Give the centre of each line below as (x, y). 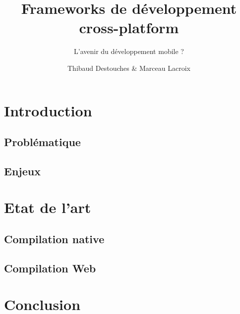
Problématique (42, 142)
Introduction (48, 110)
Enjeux (22, 171)
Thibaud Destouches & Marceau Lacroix (129, 68)
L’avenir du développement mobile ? (129, 51)
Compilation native (54, 239)
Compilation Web (50, 268)
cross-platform (129, 27)
